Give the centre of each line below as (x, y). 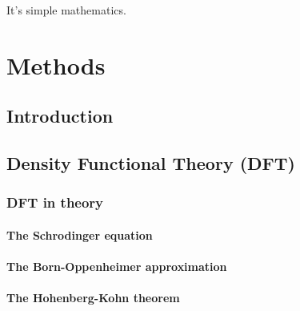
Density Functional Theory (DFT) (151, 163)
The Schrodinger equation (80, 234)
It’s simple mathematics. (66, 10)
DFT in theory (55, 202)
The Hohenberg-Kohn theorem (93, 298)
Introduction (60, 116)
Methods (56, 65)
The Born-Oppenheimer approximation (117, 267)
